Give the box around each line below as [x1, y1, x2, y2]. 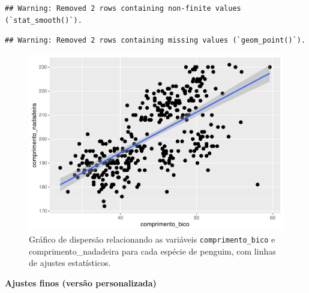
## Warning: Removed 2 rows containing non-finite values [5, 4, 241, 13]
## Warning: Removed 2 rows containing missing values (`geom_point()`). [5, 36, 306, 45]
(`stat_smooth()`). [5, 16, 82, 25]
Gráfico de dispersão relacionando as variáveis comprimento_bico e [29, 232, 275, 245]
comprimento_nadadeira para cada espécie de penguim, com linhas [29, 244, 276, 257]
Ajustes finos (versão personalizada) [5, 276, 157, 289]
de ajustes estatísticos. [29, 256, 111, 269]
